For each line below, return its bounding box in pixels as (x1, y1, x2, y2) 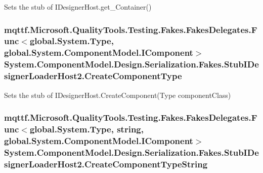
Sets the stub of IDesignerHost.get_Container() (4, 2, 152, 12)
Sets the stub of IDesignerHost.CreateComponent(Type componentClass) (4, 89, 231, 100)
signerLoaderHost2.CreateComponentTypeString (4, 157, 208, 170)
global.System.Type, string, (29, 122, 144, 135)
